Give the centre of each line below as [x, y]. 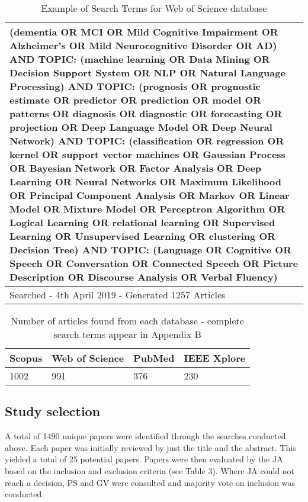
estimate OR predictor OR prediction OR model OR [136, 100]
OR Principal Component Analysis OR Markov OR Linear [150, 195]
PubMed [154, 358]
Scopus [26, 358]
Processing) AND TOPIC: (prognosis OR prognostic [135, 86]
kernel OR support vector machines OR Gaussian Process [147, 154]
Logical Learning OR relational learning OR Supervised [142, 222]
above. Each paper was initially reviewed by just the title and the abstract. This [150, 447]
